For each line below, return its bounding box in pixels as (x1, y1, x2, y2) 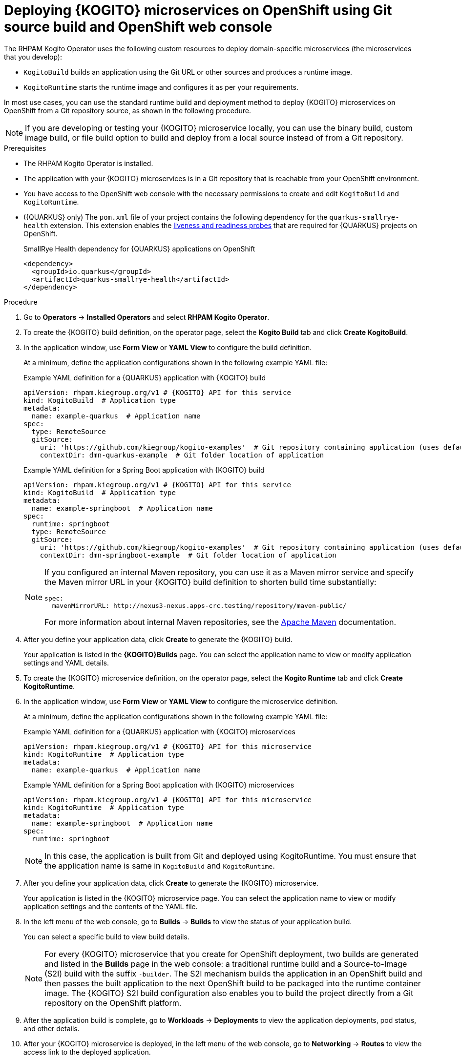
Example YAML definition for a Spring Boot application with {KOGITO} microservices (23, 780, 294, 789)
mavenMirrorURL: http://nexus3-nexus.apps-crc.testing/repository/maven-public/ (52, 602, 347, 609)
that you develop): (4, 52, 62, 61)
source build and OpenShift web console (4, 19, 272, 35)
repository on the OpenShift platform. (44, 998, 182, 1008)
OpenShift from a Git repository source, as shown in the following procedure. (4, 106, 251, 115)
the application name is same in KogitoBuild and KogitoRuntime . (44, 860, 275, 871)
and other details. (23, 1024, 80, 1033)
